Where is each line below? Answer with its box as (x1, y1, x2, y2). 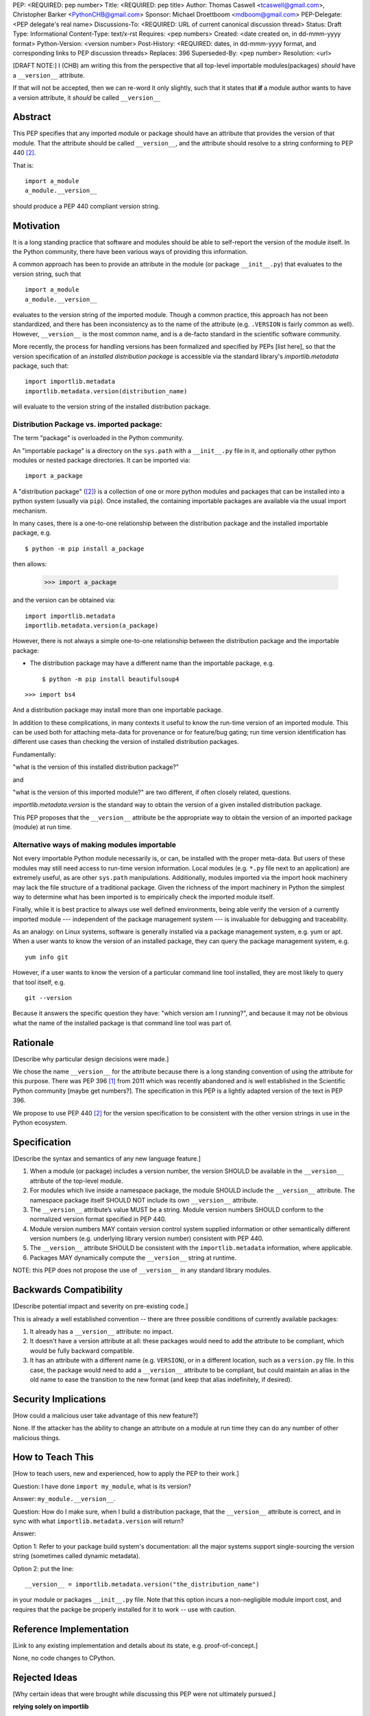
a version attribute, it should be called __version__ (12, 93, 161, 102)
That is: (12, 161, 34, 170)
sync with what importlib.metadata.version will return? (12, 1517, 184, 1525)
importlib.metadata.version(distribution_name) (25, 387, 188, 395)
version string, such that (12, 270, 82, 278)
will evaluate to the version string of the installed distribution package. (12, 402, 211, 411)
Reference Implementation (12, 1623, 129, 1635)
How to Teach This (12, 1452, 94, 1463)
